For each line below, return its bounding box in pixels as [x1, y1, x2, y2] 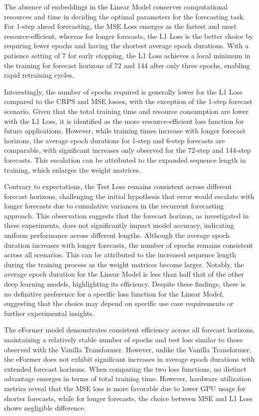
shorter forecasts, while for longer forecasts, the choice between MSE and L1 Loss [4, 393, 253, 403]
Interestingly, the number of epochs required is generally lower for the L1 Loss [4, 86, 243, 97]
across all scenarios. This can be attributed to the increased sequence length [4, 249, 236, 260]
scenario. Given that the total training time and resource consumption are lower [4, 105, 249, 116]
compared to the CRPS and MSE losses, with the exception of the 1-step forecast [4, 96, 253, 106]
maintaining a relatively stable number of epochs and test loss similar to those [4, 334, 243, 344]
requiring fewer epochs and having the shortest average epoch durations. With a [4, 40, 249, 51]
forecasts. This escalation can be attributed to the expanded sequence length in [4, 154, 246, 165]
